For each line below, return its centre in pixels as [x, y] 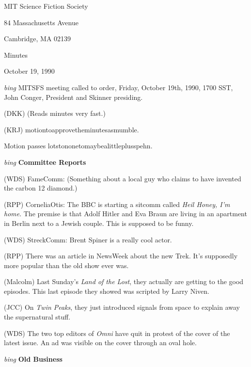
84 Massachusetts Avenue [41, 22]
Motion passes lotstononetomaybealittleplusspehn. [78, 146]
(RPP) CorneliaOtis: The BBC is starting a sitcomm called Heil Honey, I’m [117, 204]
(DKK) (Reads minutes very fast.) [55, 113]
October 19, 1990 [29, 71]
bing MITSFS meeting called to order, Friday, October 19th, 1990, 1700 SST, [118, 87]
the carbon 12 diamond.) [41, 188]
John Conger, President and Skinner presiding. [73, 97]
